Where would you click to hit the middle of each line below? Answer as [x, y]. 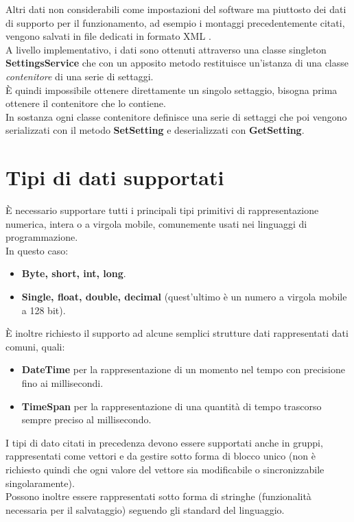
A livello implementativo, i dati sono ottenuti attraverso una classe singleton [166, 49]
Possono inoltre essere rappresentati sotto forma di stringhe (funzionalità [158, 496]
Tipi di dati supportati [115, 177]
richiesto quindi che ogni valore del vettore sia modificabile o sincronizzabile [165, 469]
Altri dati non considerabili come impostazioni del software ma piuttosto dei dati [176, 9]
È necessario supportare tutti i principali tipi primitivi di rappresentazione [162, 210]
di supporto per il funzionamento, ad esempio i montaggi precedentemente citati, [175, 22]
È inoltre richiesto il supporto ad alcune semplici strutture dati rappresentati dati [177, 333]
